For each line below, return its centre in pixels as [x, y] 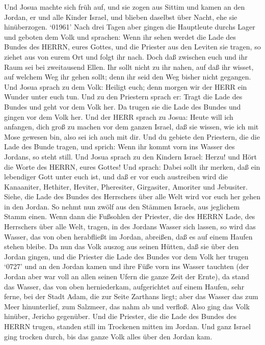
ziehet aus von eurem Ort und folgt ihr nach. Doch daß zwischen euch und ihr [126, 56]
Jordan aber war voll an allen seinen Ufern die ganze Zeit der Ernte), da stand [127, 276]
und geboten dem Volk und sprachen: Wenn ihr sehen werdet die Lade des [120, 36]
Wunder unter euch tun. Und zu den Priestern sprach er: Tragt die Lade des [123, 97]
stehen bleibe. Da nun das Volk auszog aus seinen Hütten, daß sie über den [122, 246]
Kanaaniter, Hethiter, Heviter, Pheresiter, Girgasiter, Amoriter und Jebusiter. [126, 186]
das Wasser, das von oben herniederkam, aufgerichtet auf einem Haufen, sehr [124, 286]
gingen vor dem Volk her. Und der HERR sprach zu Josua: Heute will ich [119, 116]
